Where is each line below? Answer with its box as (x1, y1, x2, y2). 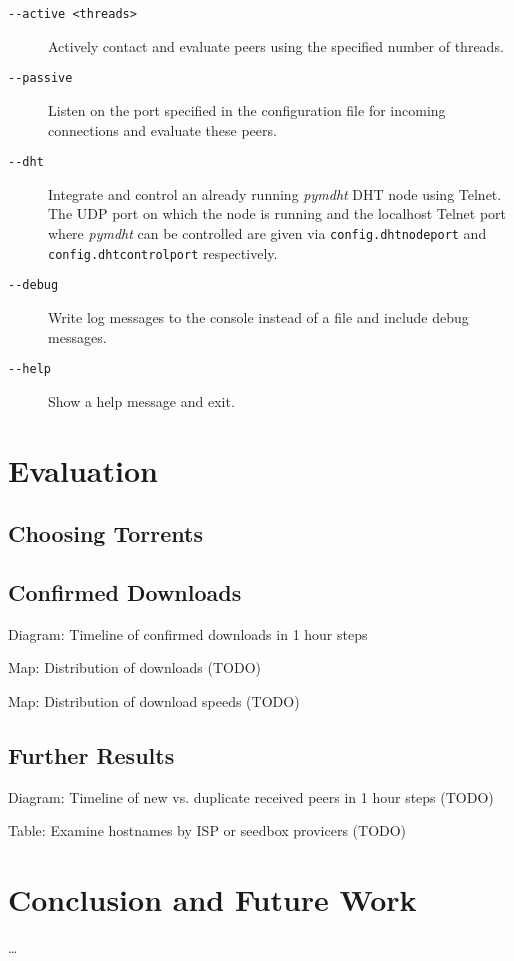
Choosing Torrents (8, 518, 203, 549)
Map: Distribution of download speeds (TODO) (8, 690, 300, 711)
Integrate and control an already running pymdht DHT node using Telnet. (48, 183, 502, 204)
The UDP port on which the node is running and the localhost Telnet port (48, 203, 507, 224)
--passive (8, 71, 73, 86)
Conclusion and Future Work (8, 879, 417, 920)
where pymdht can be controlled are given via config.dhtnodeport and (48, 222, 487, 243)
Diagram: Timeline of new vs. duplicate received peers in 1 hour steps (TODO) (8, 786, 494, 807)
